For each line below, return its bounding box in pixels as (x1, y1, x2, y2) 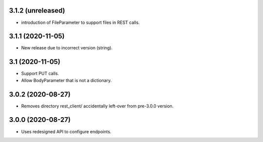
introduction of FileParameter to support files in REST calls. (21, 20, 140, 25)
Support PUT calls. (21, 71, 59, 77)
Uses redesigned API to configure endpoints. (21, 128, 112, 134)
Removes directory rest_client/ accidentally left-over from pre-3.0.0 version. (21, 103, 174, 109)
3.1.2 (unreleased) (9, 6, 65, 15)
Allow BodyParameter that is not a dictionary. (21, 77, 112, 83)
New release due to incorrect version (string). (21, 45, 113, 51)
